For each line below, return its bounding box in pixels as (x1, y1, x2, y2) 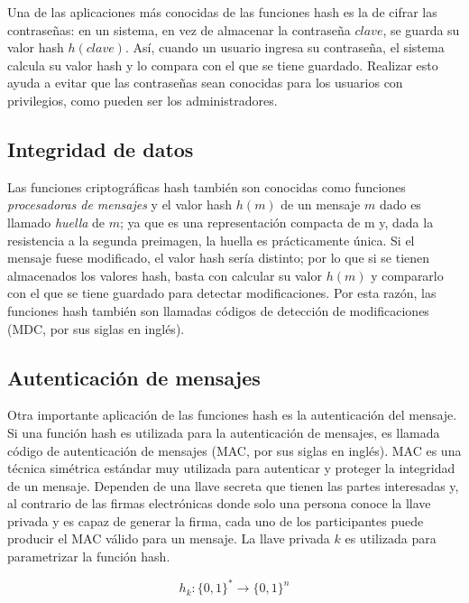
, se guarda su (382, 20, 460, 39)
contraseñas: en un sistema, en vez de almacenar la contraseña (7, 20, 351, 39)
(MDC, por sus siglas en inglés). (7, 319, 185, 338)
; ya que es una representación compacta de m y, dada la (120, 212, 434, 231)
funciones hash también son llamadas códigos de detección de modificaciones (7, 301, 429, 320)
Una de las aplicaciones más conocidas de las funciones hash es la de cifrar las (7, 3, 437, 21)
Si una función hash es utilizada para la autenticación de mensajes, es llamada (7, 422, 440, 441)
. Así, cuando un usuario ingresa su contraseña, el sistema (124, 38, 445, 57)
